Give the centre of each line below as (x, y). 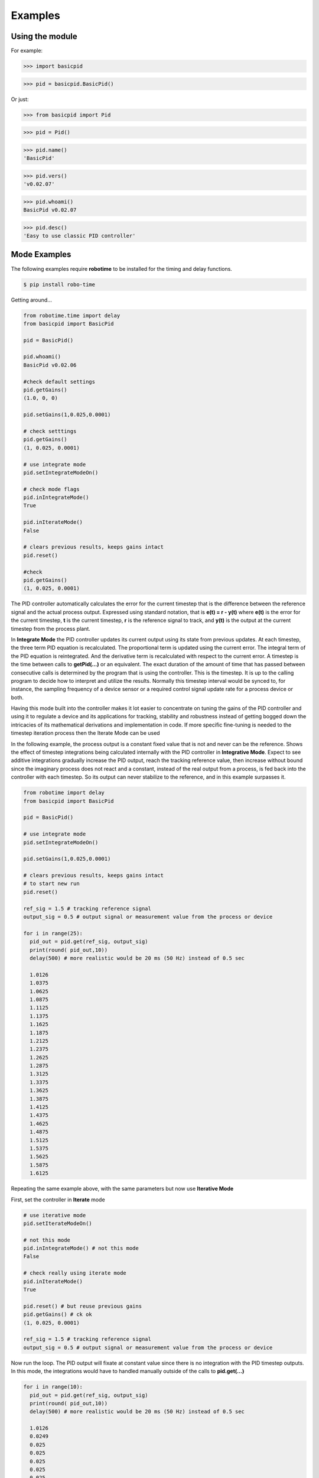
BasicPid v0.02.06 (50, 365)
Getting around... (32, 300)
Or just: (20, 99)
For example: (27, 51)
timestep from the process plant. (51, 628)
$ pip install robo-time (59, 284)
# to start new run (51, 884)
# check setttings (50, 431)
